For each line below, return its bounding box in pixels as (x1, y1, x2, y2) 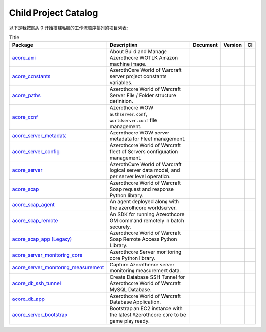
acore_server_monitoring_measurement (12, 264, 104, 271)
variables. (109, 79, 133, 86)
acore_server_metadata (12, 133, 67, 139)
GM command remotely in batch (109, 217, 184, 224)
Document (193, 42, 218, 49)
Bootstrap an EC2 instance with (109, 305, 183, 312)
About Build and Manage (109, 48, 167, 55)
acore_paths (12, 92, 41, 99)
